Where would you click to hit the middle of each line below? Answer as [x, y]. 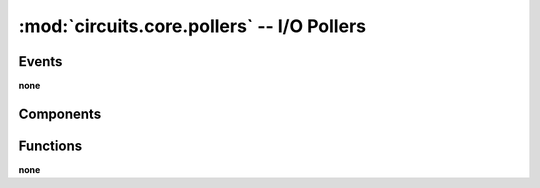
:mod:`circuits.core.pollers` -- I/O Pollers [192, 26]
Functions [50, 145]
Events [40, 61]
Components [60, 113]
